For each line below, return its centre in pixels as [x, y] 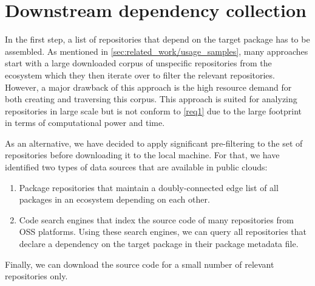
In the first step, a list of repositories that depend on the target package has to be [157, 39]
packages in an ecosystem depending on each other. [114, 199]
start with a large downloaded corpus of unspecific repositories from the [138, 63]
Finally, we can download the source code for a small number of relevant [140, 264]
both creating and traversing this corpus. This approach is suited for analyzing [151, 99]
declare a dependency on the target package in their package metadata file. [159, 244]
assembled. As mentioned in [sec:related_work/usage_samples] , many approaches [157, 51]
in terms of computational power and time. [85, 123]
